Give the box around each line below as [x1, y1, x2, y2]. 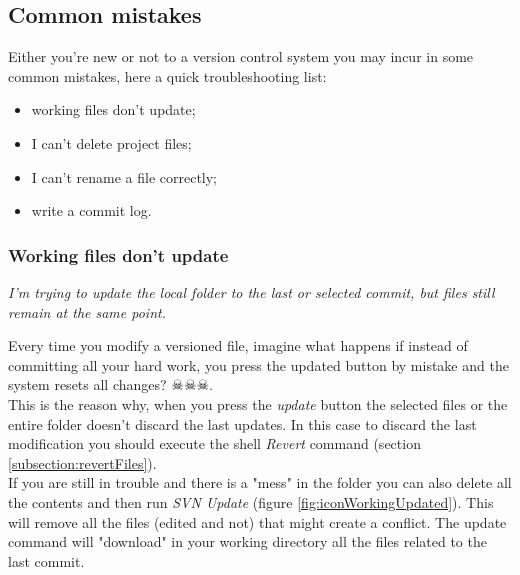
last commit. [8, 550, 85, 571]
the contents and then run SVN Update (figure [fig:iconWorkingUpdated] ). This [8, 491, 494, 512]
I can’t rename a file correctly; [31, 166, 218, 187]
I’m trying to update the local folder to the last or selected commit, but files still [8, 281, 495, 302]
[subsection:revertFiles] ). [8, 452, 157, 473]
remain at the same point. [8, 301, 166, 322]
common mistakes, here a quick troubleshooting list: [8, 65, 327, 86]
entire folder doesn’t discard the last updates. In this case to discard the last [8, 413, 477, 434]
